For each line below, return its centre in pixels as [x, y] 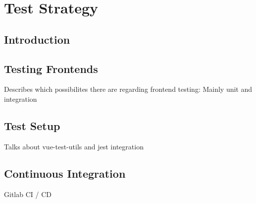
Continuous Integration [65, 173]
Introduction [37, 39]
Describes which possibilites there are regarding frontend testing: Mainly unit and [128, 89]
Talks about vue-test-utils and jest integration [74, 146]
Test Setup [32, 125]
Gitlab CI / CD [28, 194]
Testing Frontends [51, 68]
